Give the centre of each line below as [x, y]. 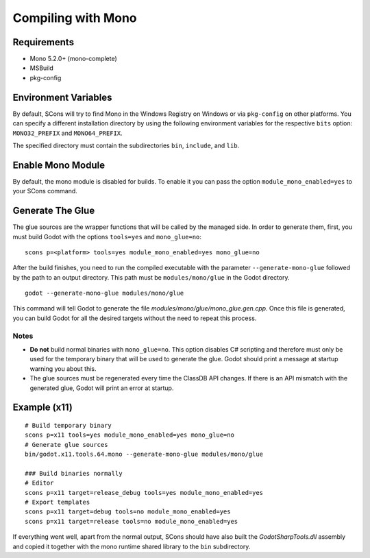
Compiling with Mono [75, 18]
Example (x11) [43, 408]
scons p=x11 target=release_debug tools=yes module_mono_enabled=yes [144, 493]
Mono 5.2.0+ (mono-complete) [74, 59]
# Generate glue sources [66, 445]
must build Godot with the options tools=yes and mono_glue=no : [107, 236]
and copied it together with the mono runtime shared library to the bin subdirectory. [132, 546]
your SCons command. [45, 191]
